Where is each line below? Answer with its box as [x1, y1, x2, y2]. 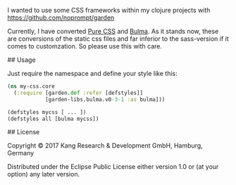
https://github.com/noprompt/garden [7, 13, 115, 22]
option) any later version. [7, 170, 80, 179]
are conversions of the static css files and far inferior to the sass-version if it [7, 34, 229, 43]
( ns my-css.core [7, 83, 55, 90]
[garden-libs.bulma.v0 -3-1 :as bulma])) [44, 96, 166, 103]
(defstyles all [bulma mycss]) [7, 115, 99, 122]
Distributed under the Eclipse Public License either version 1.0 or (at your [7, 162, 219, 171]
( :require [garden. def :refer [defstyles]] [13, 89, 143, 96]
